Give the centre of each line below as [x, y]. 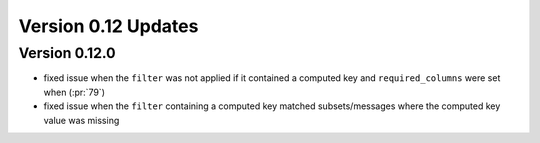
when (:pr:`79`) [74, 92]
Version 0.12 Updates [108, 26]
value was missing [81, 120]
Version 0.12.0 [67, 53]
